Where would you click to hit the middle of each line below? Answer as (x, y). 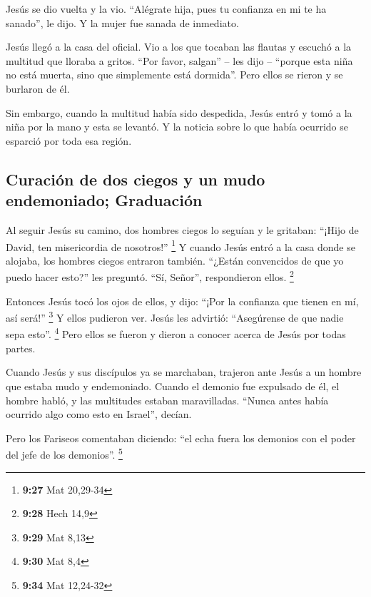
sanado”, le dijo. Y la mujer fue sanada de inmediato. (122, 22)
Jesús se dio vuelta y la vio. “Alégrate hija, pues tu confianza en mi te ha (166, 9)
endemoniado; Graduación (104, 200)
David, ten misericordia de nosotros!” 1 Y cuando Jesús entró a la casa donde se (181, 245)
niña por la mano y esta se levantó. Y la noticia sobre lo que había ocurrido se (177, 127)
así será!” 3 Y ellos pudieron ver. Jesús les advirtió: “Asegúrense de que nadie (175, 316)
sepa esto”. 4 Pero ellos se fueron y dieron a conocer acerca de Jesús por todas (176, 333)
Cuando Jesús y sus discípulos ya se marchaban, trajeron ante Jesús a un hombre (184, 372)
